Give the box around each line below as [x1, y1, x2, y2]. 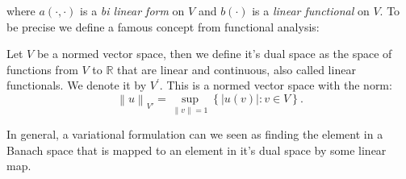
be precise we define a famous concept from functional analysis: [6, 18, 320, 35]
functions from [6, 60, 78, 77]
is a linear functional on [252, 2, 370, 19]
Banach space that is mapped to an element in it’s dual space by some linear [6, 141, 387, 158]
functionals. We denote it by [6, 77, 147, 94]
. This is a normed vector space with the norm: [159, 77, 392, 94]
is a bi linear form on [80, 2, 185, 19]
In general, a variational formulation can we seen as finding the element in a [6, 126, 383, 143]
